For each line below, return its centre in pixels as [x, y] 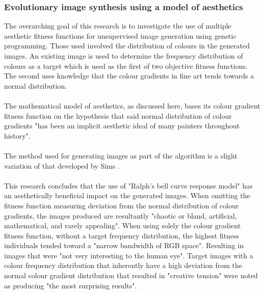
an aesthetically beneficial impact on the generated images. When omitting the [127, 195]
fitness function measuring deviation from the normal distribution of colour [122, 205]
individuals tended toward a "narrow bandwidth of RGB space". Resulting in [124, 245]
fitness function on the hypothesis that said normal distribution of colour [118, 115]
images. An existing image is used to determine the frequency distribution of [124, 56]
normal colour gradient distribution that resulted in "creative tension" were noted [131, 275]
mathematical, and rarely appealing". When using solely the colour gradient [123, 225]
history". [17, 135]
